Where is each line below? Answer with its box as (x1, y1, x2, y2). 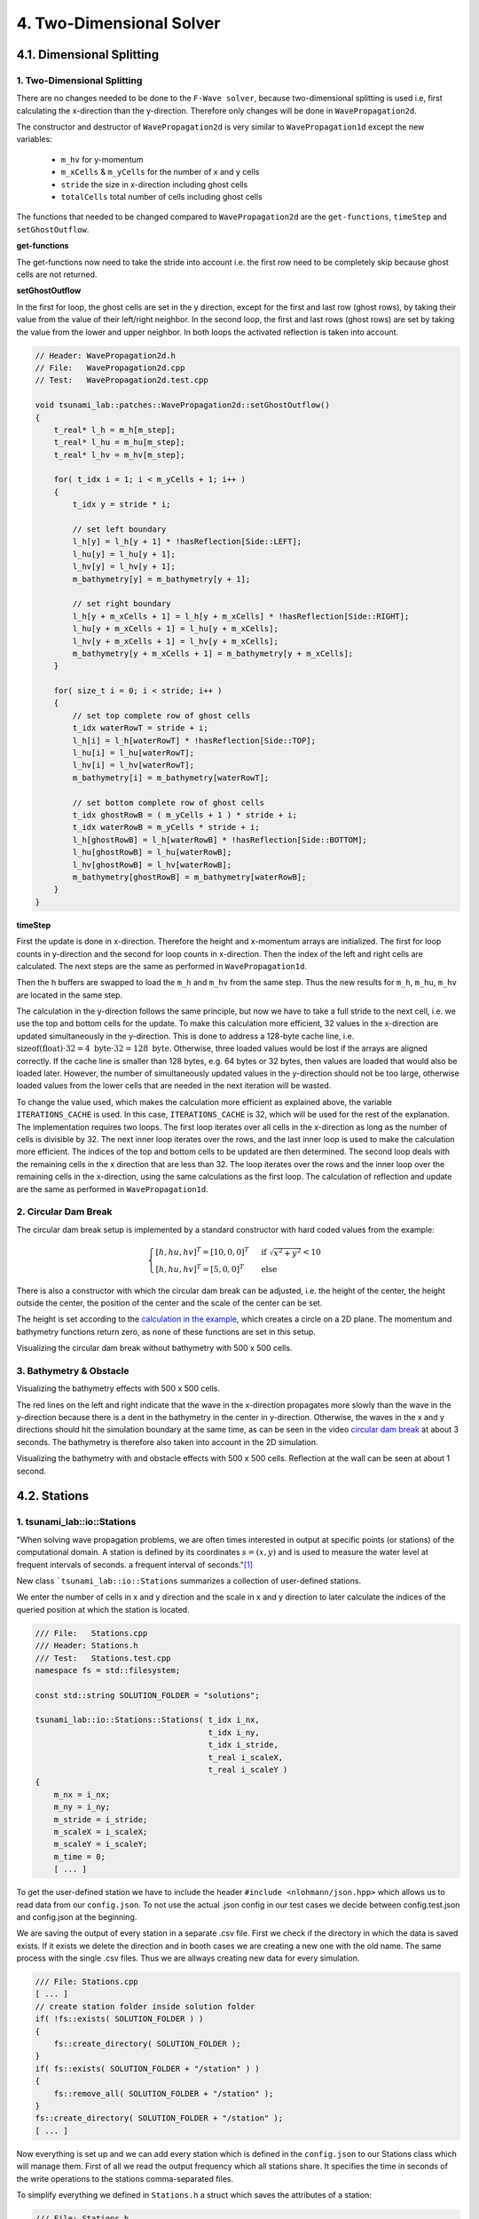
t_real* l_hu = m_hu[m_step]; (53, 438, 185, 447)
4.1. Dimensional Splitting (16, 47, 160, 62)
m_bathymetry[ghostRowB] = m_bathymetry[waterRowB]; (72, 872, 307, 882)
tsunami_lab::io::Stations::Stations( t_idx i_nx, (35, 1715, 261, 1725)
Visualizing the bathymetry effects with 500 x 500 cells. (16, 1383, 221, 1394)
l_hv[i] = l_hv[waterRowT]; (72, 760, 195, 770)
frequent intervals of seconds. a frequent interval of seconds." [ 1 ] (16, 1559, 253, 1570)
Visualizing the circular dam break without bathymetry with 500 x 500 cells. (16, 1343, 293, 1354)
